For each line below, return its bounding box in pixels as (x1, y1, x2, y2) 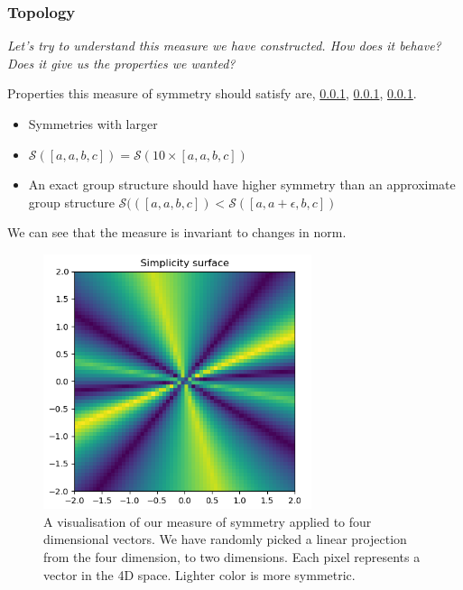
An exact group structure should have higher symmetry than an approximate (28, 175, 456, 194)
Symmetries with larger (28, 115, 158, 133)
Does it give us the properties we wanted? (7, 53, 236, 72)
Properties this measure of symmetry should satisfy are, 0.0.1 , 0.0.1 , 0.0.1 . (7, 84, 417, 103)
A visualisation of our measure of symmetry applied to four (43, 512, 372, 530)
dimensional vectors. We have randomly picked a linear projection (43, 530, 407, 549)
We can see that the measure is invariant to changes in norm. (7, 223, 347, 242)
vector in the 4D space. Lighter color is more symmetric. (43, 565, 356, 584)
